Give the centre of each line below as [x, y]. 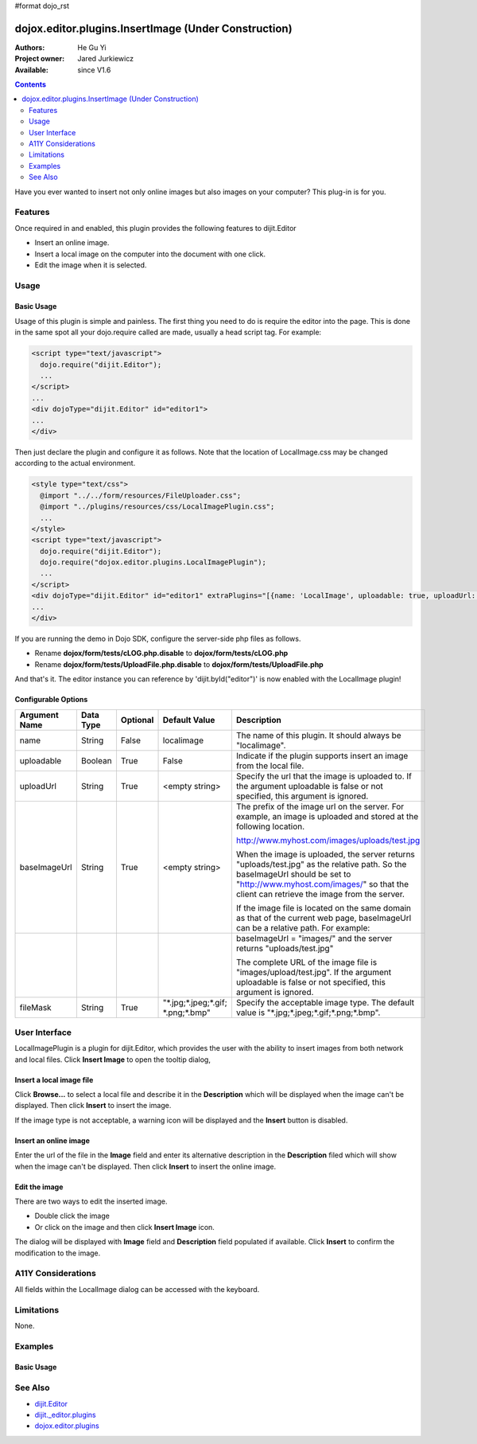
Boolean [96, 760]
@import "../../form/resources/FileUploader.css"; [141, 495]
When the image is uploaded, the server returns [325, 854]
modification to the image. [58, 1253]
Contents [31, 84]
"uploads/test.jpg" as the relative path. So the [321, 864]
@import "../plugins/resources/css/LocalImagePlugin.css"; [157, 507]
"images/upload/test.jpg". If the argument [314, 972]
